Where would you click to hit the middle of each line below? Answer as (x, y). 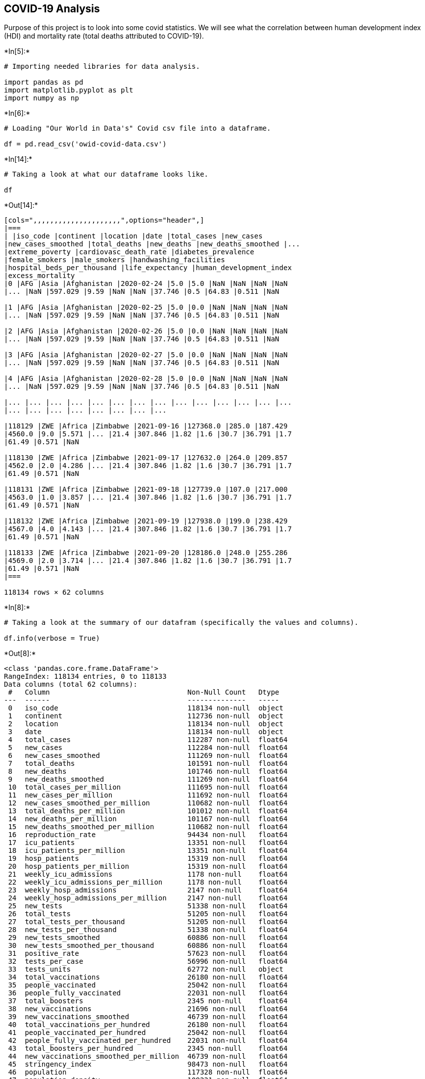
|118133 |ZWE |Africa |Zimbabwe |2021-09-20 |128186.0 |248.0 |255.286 (146, 553)
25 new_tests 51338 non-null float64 (148, 906)
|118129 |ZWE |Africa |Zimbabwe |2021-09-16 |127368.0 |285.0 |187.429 (146, 426)
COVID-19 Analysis (52, 9)
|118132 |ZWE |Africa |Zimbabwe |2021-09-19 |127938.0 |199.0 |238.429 (146, 521)
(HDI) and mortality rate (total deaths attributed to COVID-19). (104, 36)
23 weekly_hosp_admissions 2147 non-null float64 (148, 890)
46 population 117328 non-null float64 (148, 1072)
